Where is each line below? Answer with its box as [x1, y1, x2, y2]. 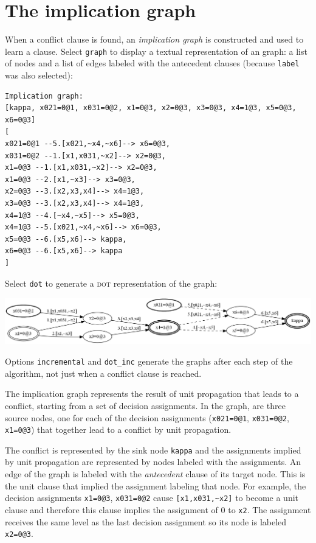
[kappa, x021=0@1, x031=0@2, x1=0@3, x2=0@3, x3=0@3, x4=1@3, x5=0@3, [5, 103, 297, 113]
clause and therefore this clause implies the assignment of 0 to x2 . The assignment [5, 503, 311, 516]
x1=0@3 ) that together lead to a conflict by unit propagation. [5, 423, 232, 436]
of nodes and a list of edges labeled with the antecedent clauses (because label [5, 57, 300, 69]
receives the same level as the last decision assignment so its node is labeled [5, 515, 287, 528]
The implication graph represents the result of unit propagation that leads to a [5, 387, 299, 400]
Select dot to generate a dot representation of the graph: [5, 276, 218, 289]
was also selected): [5, 69, 73, 82]
